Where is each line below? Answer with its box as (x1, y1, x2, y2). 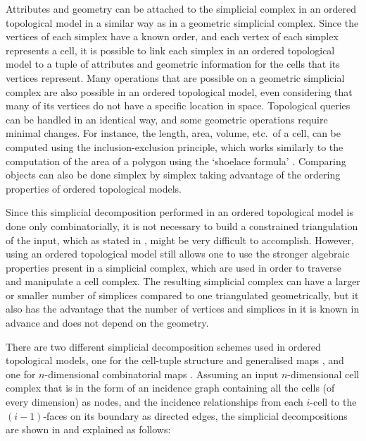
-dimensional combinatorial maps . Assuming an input (44, 366, 279, 381)
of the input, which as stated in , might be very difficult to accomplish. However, (6, 232, 354, 247)
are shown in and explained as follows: (6, 422, 171, 437)
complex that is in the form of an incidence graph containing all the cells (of (6, 380, 335, 395)
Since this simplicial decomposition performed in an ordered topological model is (6, 205, 353, 219)
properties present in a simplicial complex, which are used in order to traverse (6, 260, 342, 274)
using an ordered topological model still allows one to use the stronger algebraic (6, 246, 350, 261)
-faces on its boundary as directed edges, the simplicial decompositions (43, 408, 348, 423)
